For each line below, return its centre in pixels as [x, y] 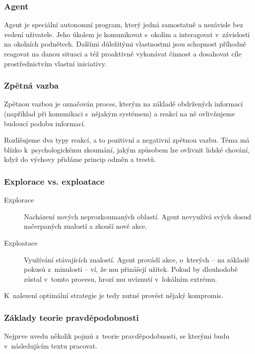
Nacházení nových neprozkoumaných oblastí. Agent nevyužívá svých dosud [137, 216]
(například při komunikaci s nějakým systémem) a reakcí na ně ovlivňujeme [120, 113]
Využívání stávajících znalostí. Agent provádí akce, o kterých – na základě [137, 259]
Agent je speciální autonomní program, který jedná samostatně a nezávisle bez [124, 25]
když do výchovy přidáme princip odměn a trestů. [80, 159]
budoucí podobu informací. [45, 123]
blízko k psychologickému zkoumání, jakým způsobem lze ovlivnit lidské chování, [127, 149]
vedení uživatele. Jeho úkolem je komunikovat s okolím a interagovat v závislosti [127, 34]
